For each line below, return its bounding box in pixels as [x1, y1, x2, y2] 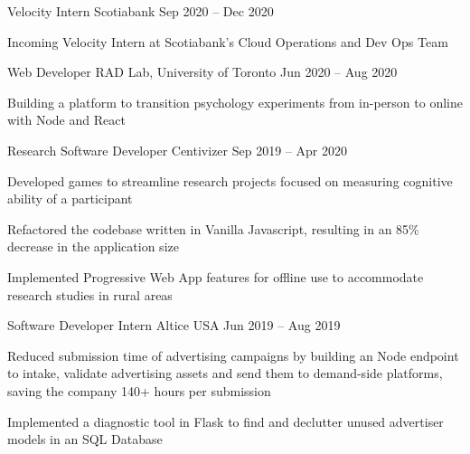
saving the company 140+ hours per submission [7, 381, 271, 400]
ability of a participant [7, 189, 133, 208]
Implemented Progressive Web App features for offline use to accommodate [7, 267, 424, 286]
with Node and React [7, 110, 126, 129]
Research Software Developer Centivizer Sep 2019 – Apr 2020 [7, 140, 347, 159]
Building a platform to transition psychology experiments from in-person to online [7, 92, 463, 111]
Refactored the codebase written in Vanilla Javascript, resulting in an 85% [7, 219, 419, 238]
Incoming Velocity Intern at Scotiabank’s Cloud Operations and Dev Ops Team [7, 32, 448, 51]
